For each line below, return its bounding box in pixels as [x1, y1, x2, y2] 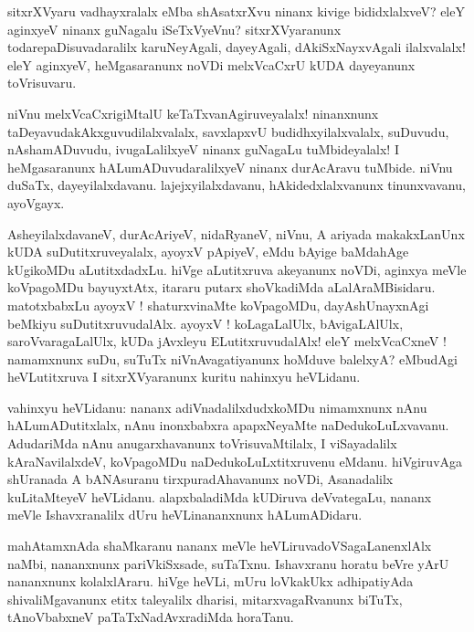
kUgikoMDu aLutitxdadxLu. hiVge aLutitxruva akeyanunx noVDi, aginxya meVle [7, 259, 467, 279]
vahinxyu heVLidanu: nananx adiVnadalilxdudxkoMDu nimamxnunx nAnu [7, 397, 427, 416]
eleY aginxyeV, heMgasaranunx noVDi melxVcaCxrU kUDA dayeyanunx [7, 55, 416, 74]
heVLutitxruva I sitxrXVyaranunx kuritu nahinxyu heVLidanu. [7, 367, 361, 386]
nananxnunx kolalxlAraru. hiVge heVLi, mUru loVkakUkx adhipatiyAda [7, 572, 414, 591]
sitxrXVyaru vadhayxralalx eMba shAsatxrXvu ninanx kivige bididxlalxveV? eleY [7, 2, 465, 20]
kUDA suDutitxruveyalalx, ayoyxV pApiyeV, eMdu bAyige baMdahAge [7, 242, 409, 261]
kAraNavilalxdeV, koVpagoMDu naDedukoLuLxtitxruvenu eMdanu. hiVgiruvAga [7, 451, 463, 470]
